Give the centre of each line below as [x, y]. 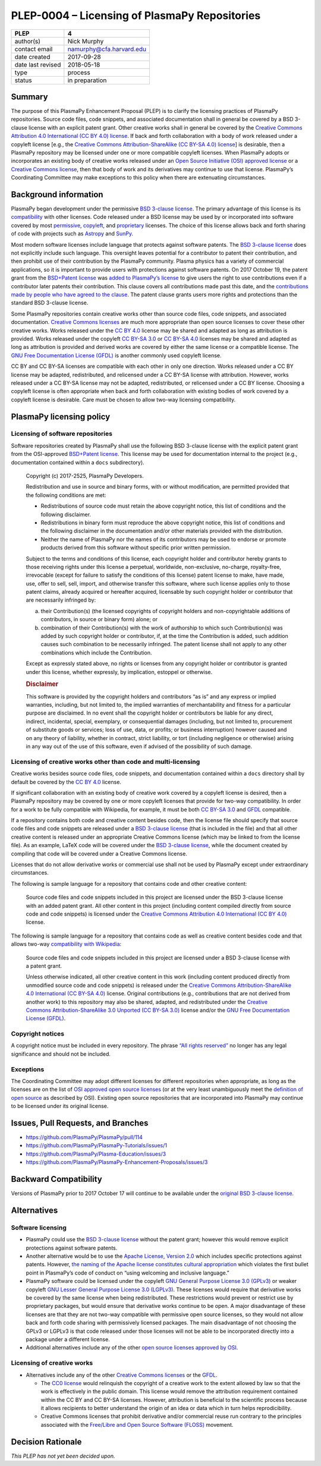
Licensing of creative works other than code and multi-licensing [106, 762]
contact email [34, 49]
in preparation [87, 80]
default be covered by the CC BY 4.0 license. [66, 782]
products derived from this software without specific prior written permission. [136, 548]
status [23, 80]
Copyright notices [38, 1034]
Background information [57, 194]
